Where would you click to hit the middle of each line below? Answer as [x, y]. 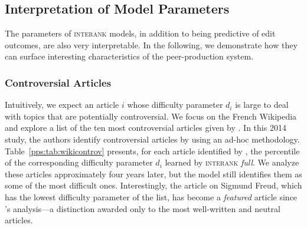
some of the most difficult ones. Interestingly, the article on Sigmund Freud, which [153, 185]
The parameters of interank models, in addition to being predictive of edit [140, 33]
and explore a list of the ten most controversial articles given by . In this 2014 [146, 128]
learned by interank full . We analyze [232, 162]
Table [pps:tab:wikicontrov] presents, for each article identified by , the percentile [152, 151]
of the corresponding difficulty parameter [79, 162]
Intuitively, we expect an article [62, 105]
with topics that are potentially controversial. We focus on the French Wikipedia [151, 116]
